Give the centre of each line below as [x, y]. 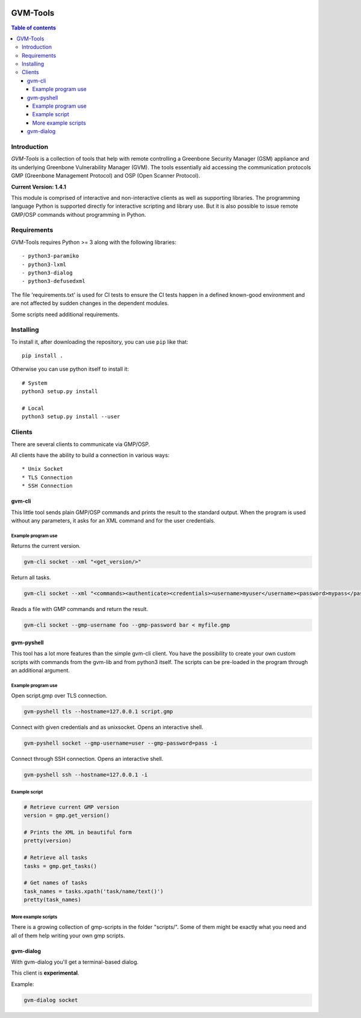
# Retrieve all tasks [56, 858]
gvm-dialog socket [51, 1000]
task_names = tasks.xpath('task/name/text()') [94, 891]
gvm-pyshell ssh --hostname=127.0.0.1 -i [86, 775]
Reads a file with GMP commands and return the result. [80, 609]
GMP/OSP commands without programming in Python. [79, 214]
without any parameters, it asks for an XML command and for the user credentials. [113, 520]
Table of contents [34, 28]
